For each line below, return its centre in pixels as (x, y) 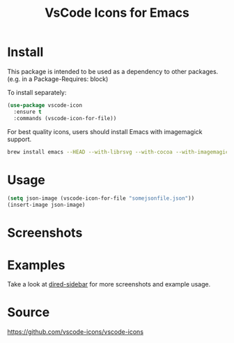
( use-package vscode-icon (45, 105)
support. (19, 139)
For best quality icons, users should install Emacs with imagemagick (105, 131)
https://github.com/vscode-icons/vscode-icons (76, 332)
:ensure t (28, 112)
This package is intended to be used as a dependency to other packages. (113, 71)
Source (29, 313)
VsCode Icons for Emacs (117, 13)
